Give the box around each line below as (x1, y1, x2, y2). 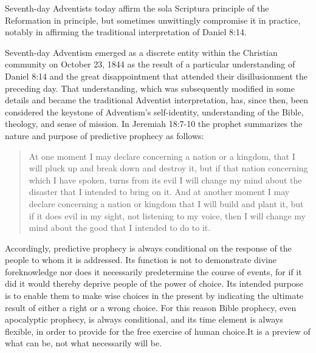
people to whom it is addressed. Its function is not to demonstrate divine (5, 253, 276, 266)
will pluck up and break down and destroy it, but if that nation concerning (29, 162, 308, 174)
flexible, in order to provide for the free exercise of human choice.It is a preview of (5, 324, 311, 337)
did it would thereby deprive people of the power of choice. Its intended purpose (5, 277, 303, 290)
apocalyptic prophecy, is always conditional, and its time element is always (5, 313, 283, 326)
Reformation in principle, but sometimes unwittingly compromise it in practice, (5, 13, 301, 26)
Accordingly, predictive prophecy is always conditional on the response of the (5, 241, 292, 254)
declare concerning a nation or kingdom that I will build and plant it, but (29, 197, 304, 210)
